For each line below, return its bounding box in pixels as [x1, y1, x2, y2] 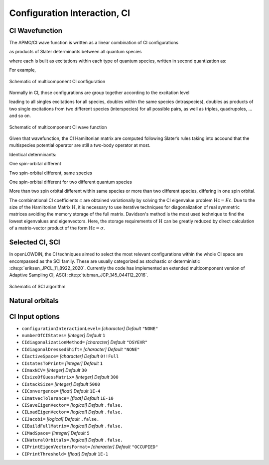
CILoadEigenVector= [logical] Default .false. [21, 409, 123, 415]
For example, [9, 67, 36, 73]
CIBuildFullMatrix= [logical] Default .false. [21, 423, 123, 429]
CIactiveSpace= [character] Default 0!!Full [21, 353, 119, 359]
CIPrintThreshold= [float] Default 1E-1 [21, 451, 109, 457]
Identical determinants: [9, 151, 57, 157]
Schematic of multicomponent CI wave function [9, 124, 107, 130]
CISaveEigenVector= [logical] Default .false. [21, 402, 123, 408]
